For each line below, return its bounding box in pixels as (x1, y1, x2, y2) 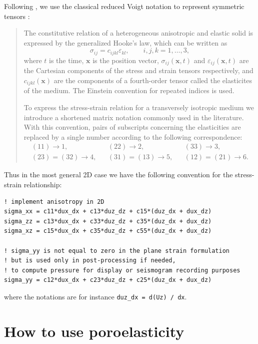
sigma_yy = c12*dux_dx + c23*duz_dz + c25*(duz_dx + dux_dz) (4, 276, 212, 284)
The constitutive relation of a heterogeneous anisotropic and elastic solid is (23, 28, 253, 38)
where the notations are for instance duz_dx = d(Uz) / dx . (4, 291, 187, 301)
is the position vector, (92, 55, 159, 65)
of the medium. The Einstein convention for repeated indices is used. (23, 85, 234, 96)
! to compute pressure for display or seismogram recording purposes (4, 266, 240, 274)
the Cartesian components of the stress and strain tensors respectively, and (23, 65, 253, 76)
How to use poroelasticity (4, 320, 184, 341)
